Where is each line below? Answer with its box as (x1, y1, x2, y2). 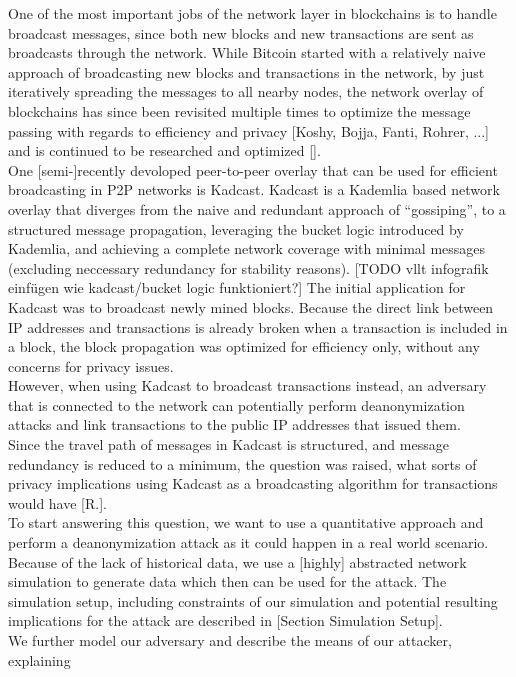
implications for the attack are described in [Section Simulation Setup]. (8, 610, 443, 631)
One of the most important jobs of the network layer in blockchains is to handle (8, 3, 497, 23)
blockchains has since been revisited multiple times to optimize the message (8, 100, 471, 121)
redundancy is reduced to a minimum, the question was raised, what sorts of (8, 453, 477, 474)
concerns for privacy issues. (8, 355, 174, 376)
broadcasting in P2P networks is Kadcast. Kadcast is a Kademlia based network (8, 179, 500, 200)
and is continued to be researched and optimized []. (8, 140, 321, 161)
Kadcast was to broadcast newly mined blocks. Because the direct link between (8, 296, 494, 317)
